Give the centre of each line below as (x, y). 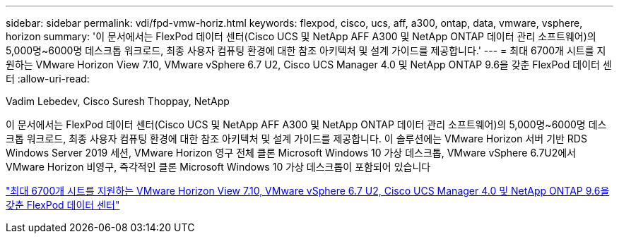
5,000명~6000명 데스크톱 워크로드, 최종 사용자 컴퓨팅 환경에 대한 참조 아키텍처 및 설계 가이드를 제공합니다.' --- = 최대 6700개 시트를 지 (306, 50)
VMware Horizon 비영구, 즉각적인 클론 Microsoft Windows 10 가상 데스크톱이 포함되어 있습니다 (218, 167)
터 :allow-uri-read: (48, 79)
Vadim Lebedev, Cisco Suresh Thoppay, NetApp (118, 101)
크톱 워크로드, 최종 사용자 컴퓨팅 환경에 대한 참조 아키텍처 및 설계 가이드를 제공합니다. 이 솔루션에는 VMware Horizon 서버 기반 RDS (296, 139)
